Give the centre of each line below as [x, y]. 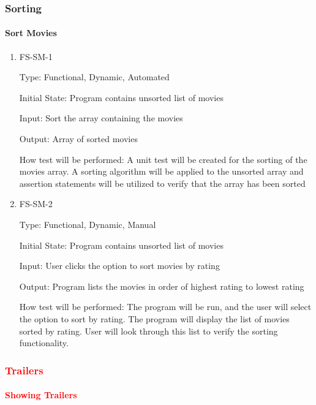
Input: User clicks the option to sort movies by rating [119, 266]
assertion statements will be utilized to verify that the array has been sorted [162, 183]
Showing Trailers [41, 395]
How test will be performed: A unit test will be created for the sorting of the [163, 159]
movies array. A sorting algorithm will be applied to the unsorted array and [161, 171]
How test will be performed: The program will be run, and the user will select [165, 307]
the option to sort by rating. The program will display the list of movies [154, 318]
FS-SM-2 [36, 204]
